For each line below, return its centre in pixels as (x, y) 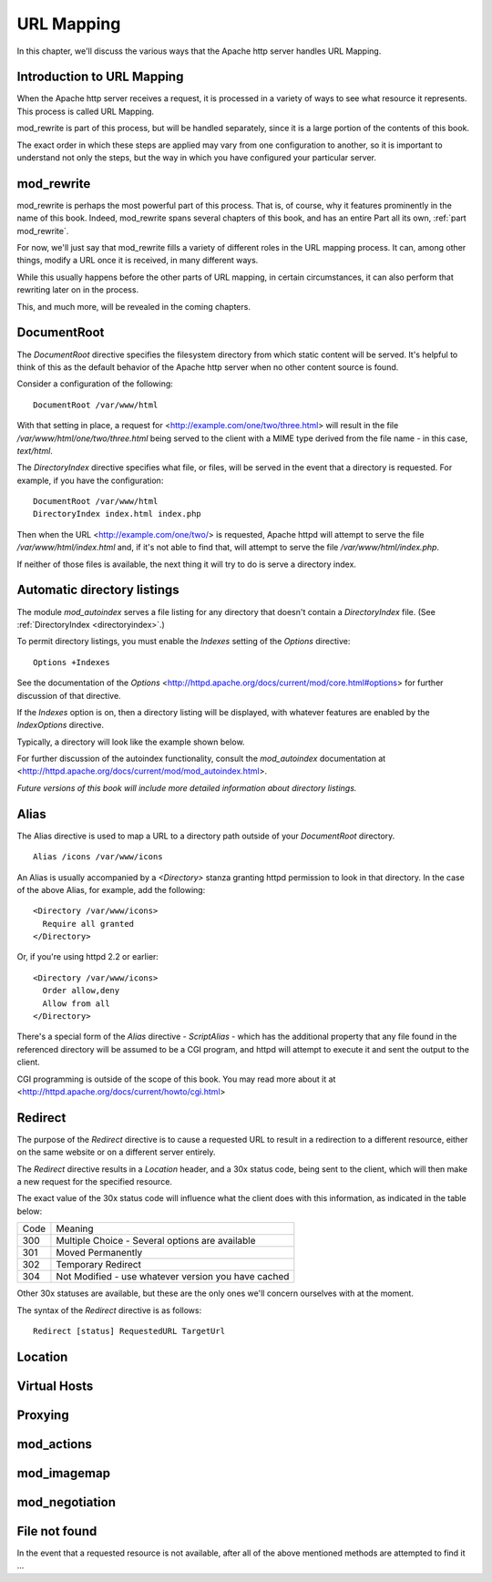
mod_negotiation (67, 1502)
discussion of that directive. (69, 695)
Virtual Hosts (55, 1386)
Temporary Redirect (98, 1265)
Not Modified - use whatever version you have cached (173, 1277)
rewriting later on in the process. (78, 290)
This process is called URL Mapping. (86, 111)
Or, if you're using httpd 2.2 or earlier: (88, 957)
